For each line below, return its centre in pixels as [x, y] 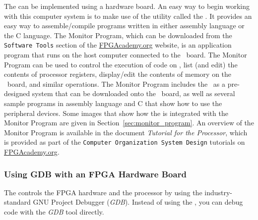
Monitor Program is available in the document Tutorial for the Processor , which [126, 132]
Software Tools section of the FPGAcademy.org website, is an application [118, 45]
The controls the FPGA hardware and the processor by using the [103, 192]
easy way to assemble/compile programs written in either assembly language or [124, 26]
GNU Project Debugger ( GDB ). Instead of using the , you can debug [138, 202]
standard [17, 202]
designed [17, 93]
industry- [219, 192]
